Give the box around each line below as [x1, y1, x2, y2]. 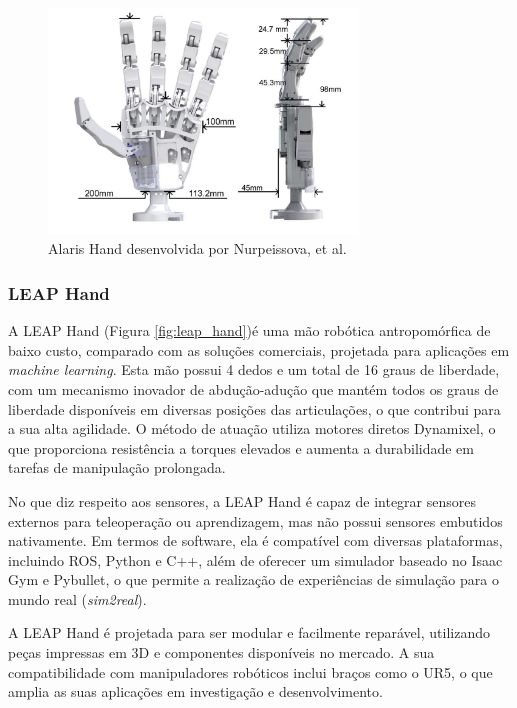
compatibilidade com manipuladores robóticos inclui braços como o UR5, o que [8, 661, 493, 682]
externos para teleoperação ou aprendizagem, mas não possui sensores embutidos [8, 510, 503, 531]
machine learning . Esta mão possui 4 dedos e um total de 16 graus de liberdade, [8, 359, 500, 380]
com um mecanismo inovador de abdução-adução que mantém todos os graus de [8, 378, 499, 399]
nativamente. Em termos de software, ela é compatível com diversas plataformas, [8, 530, 503, 551]
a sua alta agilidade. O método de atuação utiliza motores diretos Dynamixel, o [8, 418, 496, 439]
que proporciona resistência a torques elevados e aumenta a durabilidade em [8, 437, 474, 458]
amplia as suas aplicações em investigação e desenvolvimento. [8, 681, 383, 702]
